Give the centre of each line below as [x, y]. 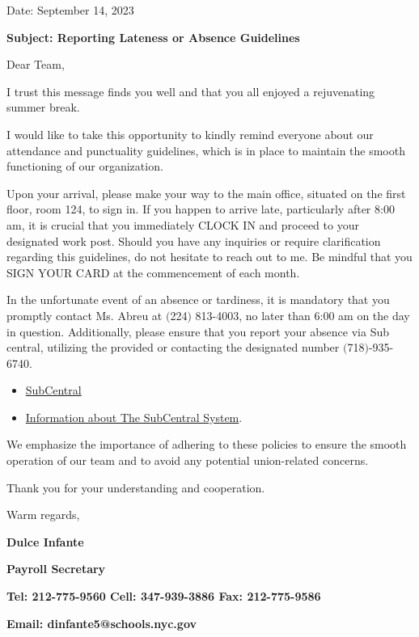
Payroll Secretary [56, 569]
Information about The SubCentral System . [134, 417]
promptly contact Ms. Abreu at [85, 315]
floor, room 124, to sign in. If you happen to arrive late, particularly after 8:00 [201, 209]
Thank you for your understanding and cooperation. [136, 487]
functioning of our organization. [85, 166]
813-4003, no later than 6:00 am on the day [303, 315]
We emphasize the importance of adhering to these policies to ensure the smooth [207, 444]
